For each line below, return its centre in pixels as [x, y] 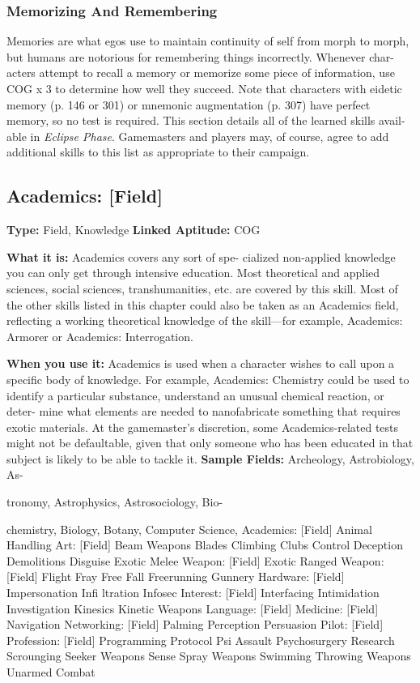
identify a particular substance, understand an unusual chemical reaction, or [195, 395]
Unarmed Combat [51, 672]
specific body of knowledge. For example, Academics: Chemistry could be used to [208, 379]
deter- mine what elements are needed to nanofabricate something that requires [204, 411]
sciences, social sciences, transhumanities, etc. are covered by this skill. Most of [202, 288]
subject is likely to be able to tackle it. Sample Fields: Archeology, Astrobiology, [210, 458]
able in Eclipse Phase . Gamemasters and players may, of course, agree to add [198, 136]
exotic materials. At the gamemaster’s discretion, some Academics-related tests [203, 427]
